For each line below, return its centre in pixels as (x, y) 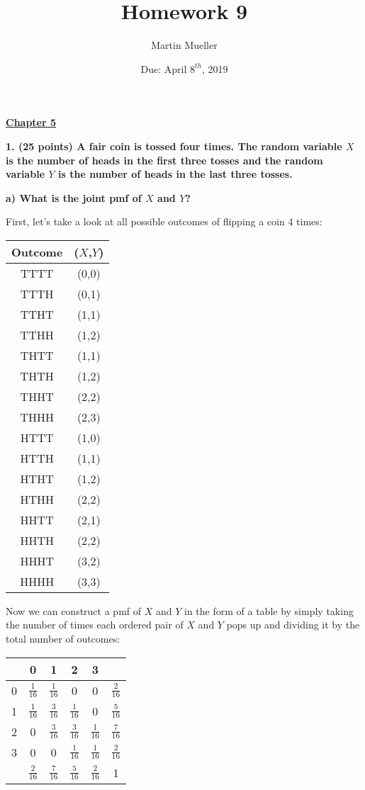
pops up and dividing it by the (293, 625)
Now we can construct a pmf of (74, 610)
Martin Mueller (184, 45)
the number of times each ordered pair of (95, 625)
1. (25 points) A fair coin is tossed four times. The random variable (174, 146)
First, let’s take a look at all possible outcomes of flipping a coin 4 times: (164, 221)
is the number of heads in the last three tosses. (175, 174)
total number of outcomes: (63, 639)
